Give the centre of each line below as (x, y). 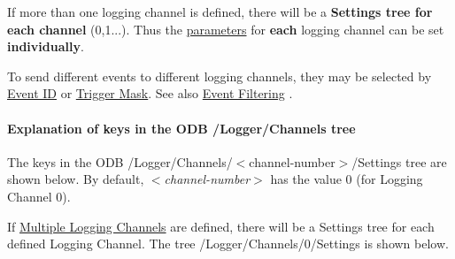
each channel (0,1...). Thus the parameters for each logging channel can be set (226, 29)
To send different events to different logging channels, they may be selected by (220, 76)
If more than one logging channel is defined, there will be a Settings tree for (220, 11)
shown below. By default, (76, 179)
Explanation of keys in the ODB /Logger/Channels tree (181, 128)
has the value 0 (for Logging (347, 179)
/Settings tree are (399, 161)
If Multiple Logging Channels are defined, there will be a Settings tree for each (221, 226)
